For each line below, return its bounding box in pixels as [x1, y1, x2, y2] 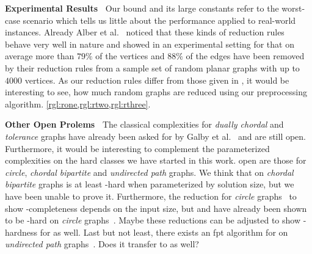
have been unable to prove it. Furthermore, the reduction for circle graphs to [5, 189, 297, 202]
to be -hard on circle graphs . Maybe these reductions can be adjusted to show [5, 214, 301, 227]
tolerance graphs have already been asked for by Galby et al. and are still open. [5, 129, 307, 142]
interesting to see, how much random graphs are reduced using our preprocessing [5, 85, 308, 98]
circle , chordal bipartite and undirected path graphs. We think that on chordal [5, 165, 294, 178]
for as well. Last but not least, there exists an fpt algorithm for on [40, 225, 288, 238]
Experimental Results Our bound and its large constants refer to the [5, 2, 279, 14]
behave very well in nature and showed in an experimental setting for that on [5, 37, 294, 50]
